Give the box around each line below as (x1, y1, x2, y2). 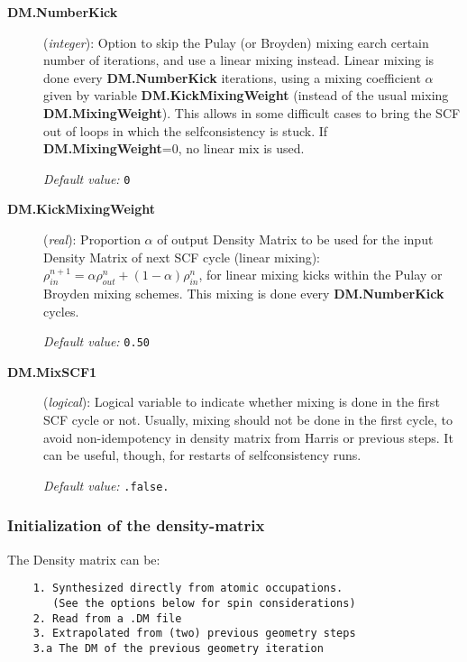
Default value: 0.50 (43, 332, 150, 351)
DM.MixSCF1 (7, 362, 97, 381)
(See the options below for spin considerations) (52, 596, 356, 610)
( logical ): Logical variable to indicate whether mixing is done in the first (43, 392, 440, 411)
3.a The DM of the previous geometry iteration (32, 641, 324, 655)
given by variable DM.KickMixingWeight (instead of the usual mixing (43, 86, 449, 105)
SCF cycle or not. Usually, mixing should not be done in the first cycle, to (43, 410, 453, 429)
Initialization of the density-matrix (7, 514, 265, 537)
